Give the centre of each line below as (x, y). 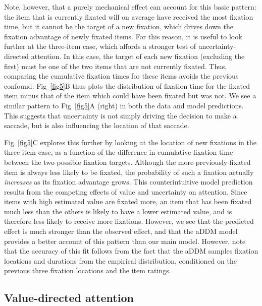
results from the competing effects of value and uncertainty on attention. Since (126, 191)
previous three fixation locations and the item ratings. (88, 270)
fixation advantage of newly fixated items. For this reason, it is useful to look (123, 36)
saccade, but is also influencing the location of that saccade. (97, 125)
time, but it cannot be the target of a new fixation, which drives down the (119, 26)
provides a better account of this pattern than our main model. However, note (125, 241)
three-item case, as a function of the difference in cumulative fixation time (119, 152)
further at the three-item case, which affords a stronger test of (100, 46)
